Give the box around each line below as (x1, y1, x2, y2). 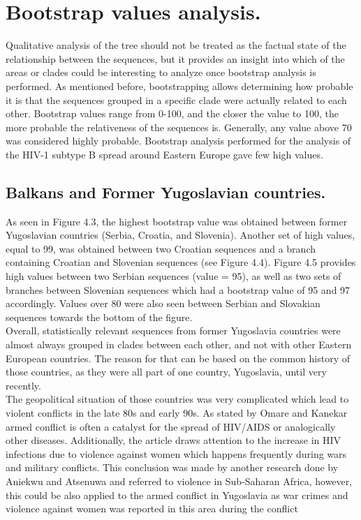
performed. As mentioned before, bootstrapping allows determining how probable (6, 78, 353, 93)
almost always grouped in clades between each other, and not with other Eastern (6, 337, 352, 352)
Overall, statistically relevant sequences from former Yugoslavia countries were (6, 323, 341, 338)
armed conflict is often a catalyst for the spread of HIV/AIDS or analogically (6, 419, 336, 433)
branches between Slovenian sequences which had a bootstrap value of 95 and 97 (6, 282, 351, 297)
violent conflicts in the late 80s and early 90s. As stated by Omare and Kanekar (6, 405, 348, 419)
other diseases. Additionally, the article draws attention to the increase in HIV (6, 433, 341, 447)
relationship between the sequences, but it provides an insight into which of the (6, 51, 345, 66)
